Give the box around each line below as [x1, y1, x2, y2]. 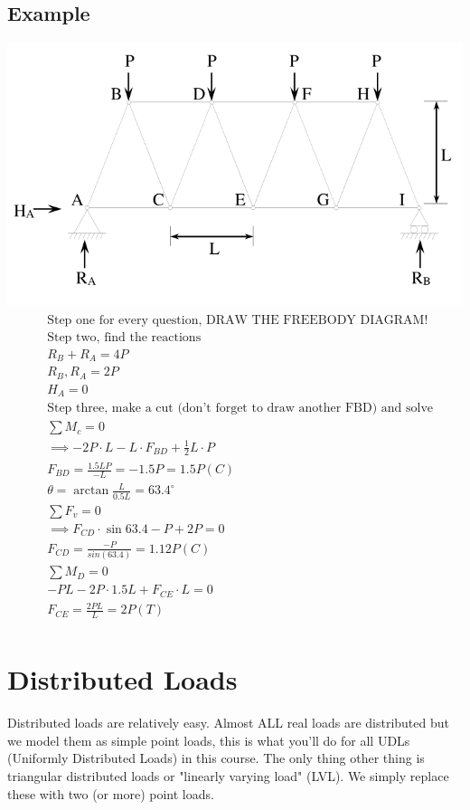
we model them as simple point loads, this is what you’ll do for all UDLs [7, 730, 410, 749]
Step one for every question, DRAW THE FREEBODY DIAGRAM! [47, 313, 428, 327]
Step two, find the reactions [47, 330, 202, 344]
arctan [73, 484, 109, 498]
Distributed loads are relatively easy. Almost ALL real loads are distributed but [7, 713, 449, 732]
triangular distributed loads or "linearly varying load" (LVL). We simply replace [7, 767, 449, 785]
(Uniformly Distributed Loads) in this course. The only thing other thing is [7, 748, 425, 767]
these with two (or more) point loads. [7, 784, 214, 803]
